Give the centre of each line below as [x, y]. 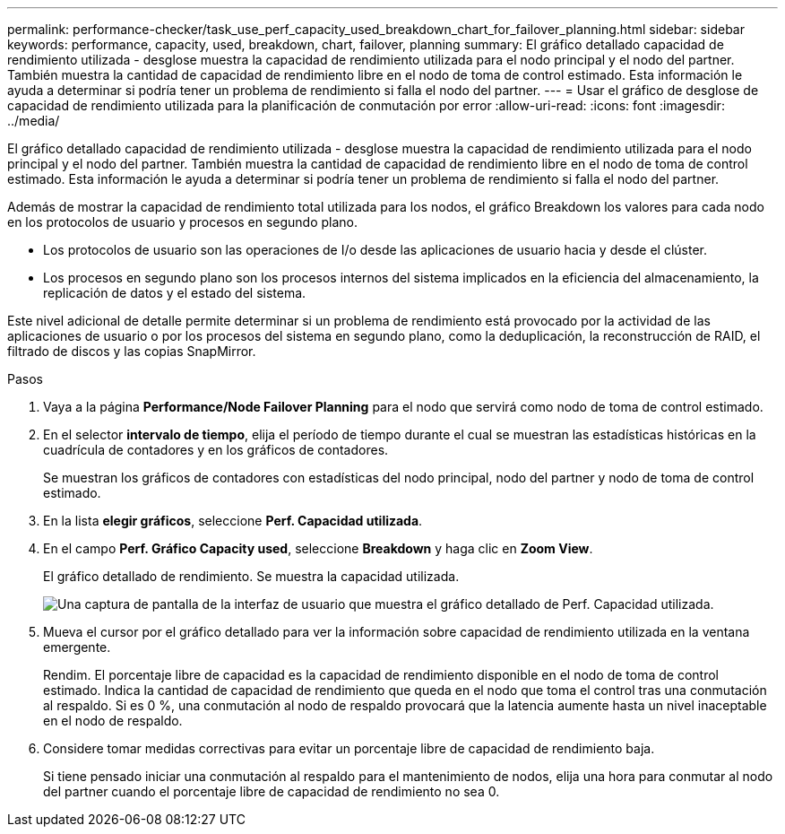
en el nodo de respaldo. [113, 721]
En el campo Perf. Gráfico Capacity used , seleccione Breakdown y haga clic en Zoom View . [318, 548]
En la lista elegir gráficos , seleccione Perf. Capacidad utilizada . [233, 521]
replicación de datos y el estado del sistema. [175, 293]
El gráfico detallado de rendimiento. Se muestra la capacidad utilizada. [251, 576]
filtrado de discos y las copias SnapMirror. [132, 351]
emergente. [77, 647]
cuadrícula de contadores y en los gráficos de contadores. [216, 450]
